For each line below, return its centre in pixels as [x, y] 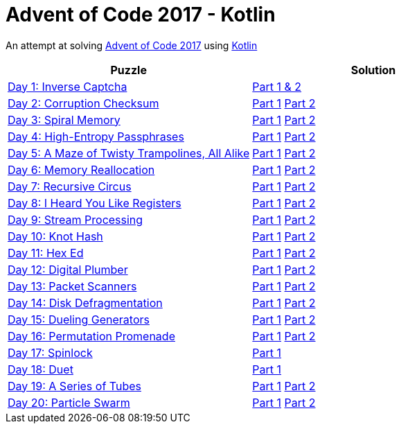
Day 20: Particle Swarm [69, 402]
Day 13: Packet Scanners [72, 286]
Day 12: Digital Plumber [68, 269]
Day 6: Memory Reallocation [81, 169]
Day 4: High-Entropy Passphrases [96, 136]
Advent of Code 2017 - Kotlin [141, 15]
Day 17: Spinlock [50, 352]
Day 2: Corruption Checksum [83, 103]
